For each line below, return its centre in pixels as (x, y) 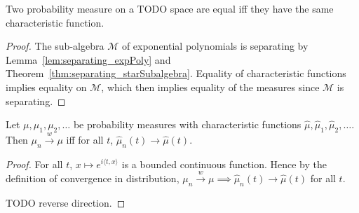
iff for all (85, 139)
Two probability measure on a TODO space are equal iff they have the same (170, 8)
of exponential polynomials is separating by (215, 46)
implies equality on (46, 87)
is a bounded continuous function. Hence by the (224, 164)
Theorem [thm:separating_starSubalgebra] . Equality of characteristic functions (176, 73)
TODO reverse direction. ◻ (66, 202)
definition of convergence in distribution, (93, 178)
